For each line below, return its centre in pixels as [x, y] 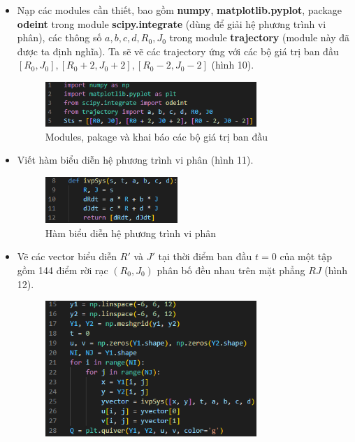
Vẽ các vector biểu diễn [67, 256]
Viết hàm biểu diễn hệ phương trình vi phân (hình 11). [135, 160]
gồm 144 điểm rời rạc [63, 270]
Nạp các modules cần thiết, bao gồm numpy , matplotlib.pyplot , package [179, 10]
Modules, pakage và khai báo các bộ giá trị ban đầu [157, 136]
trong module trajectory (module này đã [260, 37]
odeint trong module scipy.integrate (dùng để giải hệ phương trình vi [172, 23]
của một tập [306, 256]
